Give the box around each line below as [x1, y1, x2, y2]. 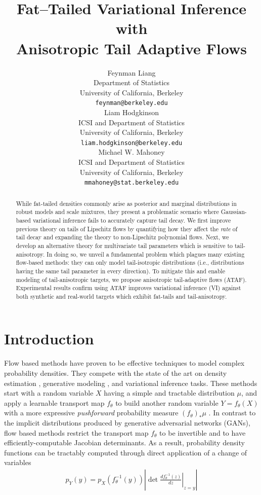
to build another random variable [115, 397, 219, 408]
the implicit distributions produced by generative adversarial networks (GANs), [4, 417, 250, 428]
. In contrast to [208, 407, 256, 418]
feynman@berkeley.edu [95, 99, 168, 107]
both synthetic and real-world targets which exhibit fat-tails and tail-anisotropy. [16, 292, 227, 300]
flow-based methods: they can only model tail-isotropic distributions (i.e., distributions [16, 258, 244, 267]
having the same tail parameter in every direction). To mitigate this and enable [16, 266, 225, 275]
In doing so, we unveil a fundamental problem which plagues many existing [47, 250, 245, 258]
